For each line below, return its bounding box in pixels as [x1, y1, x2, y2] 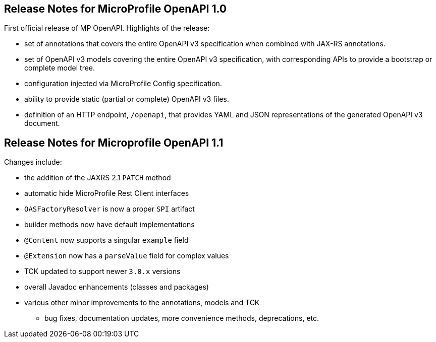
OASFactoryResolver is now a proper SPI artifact [24, 204, 195, 214]
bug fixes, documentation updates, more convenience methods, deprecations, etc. [44, 314, 319, 323]
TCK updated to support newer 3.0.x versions [24, 267, 181, 276]
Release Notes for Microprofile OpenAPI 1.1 [4, 136, 224, 149]
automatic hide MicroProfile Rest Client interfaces [24, 189, 189, 198]
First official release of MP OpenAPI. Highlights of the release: [4, 24, 210, 33]
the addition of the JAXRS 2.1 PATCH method [24, 173, 171, 182]
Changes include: [4, 158, 62, 167]
